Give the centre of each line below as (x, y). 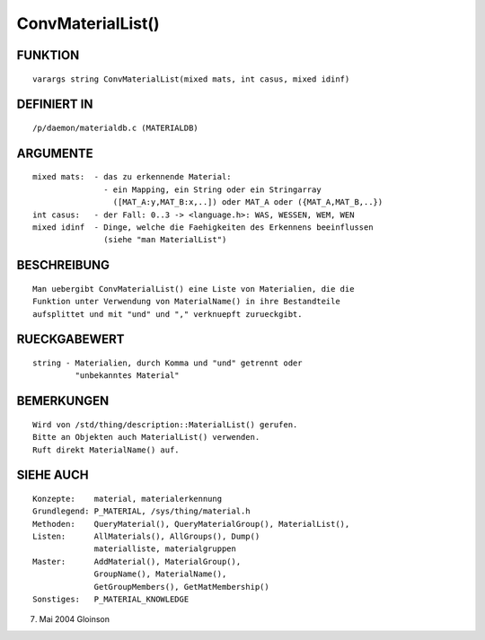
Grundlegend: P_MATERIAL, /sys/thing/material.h (141, 511)
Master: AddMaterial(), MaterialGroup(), (137, 561)
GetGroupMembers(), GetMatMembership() (181, 587)
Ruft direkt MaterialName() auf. (106, 450)
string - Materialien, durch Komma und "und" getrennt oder (168, 363)
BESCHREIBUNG (63, 265)
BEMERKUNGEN (63, 401)
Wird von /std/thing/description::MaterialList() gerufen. (165, 425)
